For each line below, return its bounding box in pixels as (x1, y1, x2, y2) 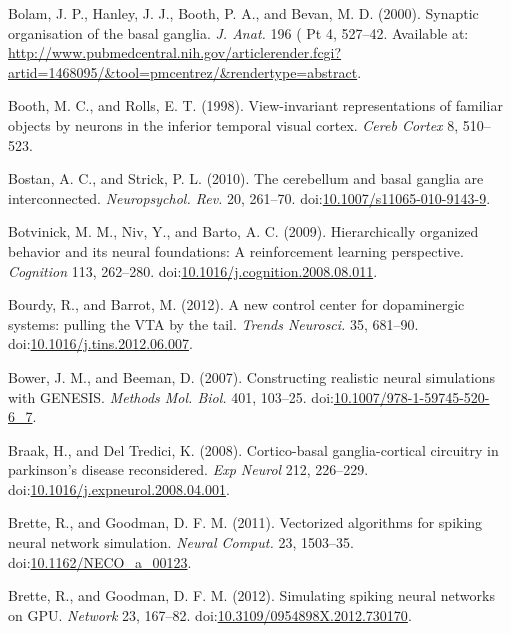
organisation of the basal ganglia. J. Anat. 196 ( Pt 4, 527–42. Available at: (8, 22, 469, 43)
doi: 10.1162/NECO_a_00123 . (8, 551, 192, 572)
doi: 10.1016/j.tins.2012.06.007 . (8, 333, 193, 354)
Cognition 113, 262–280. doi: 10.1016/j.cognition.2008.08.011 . (8, 260, 378, 281)
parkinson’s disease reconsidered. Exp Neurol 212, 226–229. (8, 459, 369, 480)
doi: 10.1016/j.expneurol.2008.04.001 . (8, 478, 230, 499)
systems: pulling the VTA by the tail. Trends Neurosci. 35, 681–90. (8, 313, 419, 334)
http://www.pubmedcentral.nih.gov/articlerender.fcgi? (8, 42, 342, 63)
